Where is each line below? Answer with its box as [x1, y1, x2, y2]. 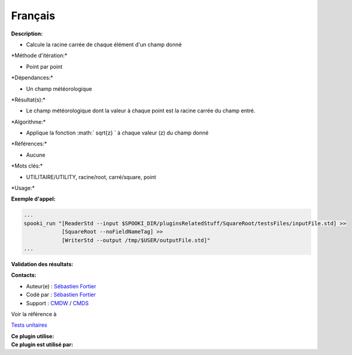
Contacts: [11, 272, 37, 279]
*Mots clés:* [11, 162, 43, 169]
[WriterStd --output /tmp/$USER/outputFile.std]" [61, 237, 210, 243]
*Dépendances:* [11, 74, 53, 81]
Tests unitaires [11, 321, 47, 329]
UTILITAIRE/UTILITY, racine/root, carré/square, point [26, 173, 157, 180]
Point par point [26, 63, 63, 70]
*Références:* [11, 140, 47, 147]
